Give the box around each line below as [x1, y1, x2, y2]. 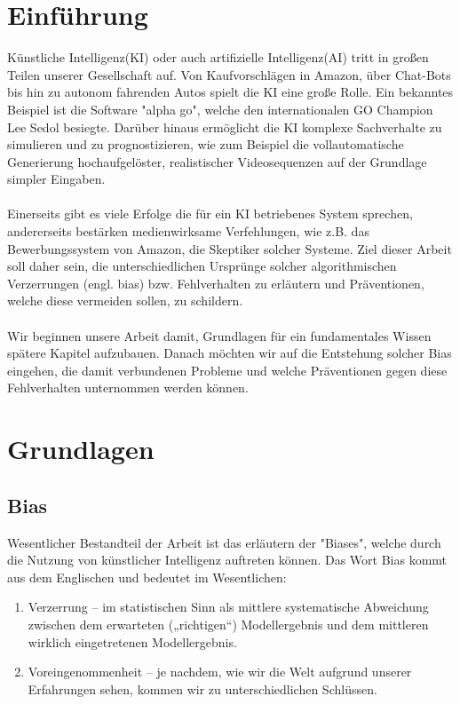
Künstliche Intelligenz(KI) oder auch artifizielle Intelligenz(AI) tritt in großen [7, 48, 429, 67]
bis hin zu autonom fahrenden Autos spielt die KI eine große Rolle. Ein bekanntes [7, 83, 454, 101]
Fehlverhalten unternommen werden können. [7, 378, 249, 397]
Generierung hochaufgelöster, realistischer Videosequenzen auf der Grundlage [7, 152, 427, 170]
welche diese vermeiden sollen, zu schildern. [7, 291, 243, 310]
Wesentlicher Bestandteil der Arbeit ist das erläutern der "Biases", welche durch [7, 533, 441, 551]
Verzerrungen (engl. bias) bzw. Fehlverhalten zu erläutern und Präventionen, [7, 273, 424, 292]
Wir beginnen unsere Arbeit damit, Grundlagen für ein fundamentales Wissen [7, 326, 432, 344]
